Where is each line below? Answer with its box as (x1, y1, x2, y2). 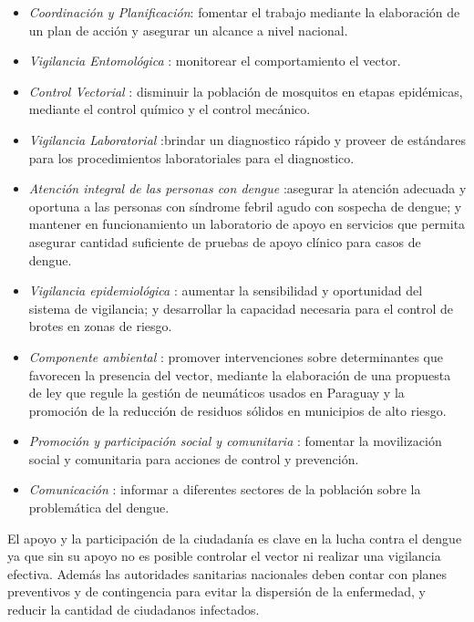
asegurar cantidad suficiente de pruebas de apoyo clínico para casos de (28, 232, 421, 251)
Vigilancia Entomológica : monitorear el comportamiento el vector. (28, 51, 401, 70)
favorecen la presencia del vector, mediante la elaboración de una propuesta (28, 365, 451, 384)
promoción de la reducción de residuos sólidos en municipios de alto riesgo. (28, 400, 447, 420)
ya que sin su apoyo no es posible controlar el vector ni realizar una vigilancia (7, 546, 441, 565)
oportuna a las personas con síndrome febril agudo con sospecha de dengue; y (28, 196, 462, 215)
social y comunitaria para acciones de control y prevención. (28, 449, 359, 468)
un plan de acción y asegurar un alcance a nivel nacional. (28, 20, 348, 39)
